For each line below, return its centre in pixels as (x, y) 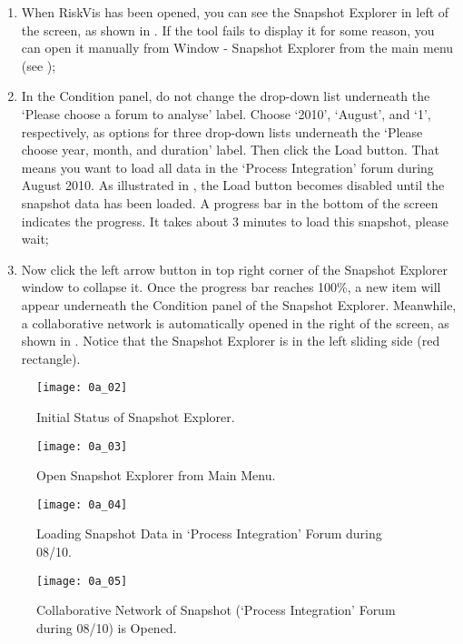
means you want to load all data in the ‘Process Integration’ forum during (227, 167)
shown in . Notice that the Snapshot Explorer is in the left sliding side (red (231, 341)
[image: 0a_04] (82, 504)
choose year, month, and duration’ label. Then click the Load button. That (230, 150)
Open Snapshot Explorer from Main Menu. (156, 475)
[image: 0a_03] (82, 446)
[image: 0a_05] (82, 581)
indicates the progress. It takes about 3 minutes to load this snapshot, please (235, 221)
